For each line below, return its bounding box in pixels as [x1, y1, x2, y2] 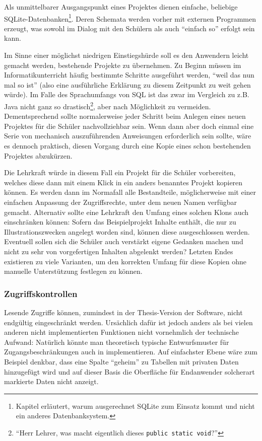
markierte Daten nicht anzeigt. [4, 376, 99, 387]
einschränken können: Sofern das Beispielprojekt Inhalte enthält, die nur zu [4, 216, 236, 227]
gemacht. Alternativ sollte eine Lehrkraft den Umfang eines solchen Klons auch [4, 206, 249, 217]
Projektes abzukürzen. [4, 150, 73, 161]
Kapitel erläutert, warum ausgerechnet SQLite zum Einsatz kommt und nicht [16, 400, 255, 411]
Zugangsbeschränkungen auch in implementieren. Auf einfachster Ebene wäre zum [4, 346, 258, 357]
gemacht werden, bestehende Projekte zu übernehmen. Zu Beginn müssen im [4, 59, 241, 70]
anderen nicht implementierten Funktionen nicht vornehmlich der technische [4, 327, 239, 337]
